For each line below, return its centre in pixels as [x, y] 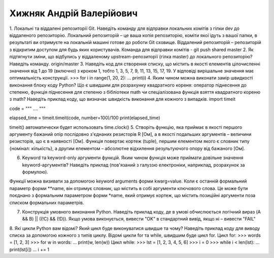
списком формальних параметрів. [47, 202]
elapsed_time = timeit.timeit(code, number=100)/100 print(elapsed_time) [85, 118]
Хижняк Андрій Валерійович [74, 13]
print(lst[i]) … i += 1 [29, 249]
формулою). [35, 172]
